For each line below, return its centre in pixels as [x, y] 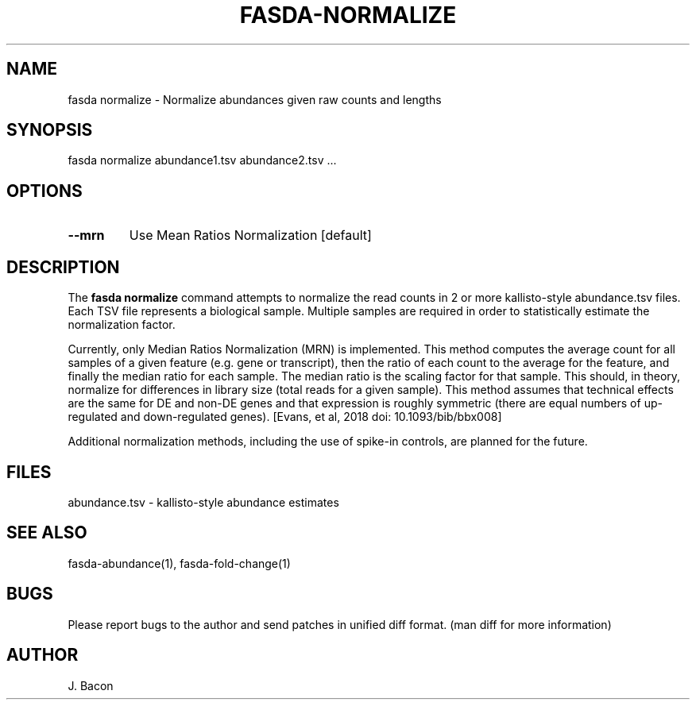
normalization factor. [122, 325]
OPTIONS [44, 191]
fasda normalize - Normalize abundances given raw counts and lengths [255, 99]
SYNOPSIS [50, 130]
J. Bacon [91, 685]
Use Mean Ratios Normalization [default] [250, 235]
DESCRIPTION [63, 267]
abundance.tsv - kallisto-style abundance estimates [203, 502]
